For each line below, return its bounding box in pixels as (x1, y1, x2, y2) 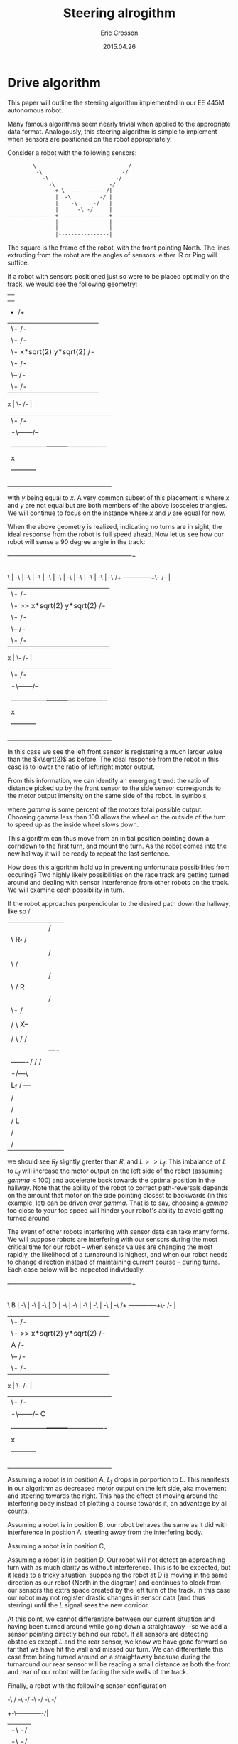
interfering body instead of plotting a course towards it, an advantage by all (7, 1499, 228, 1508)
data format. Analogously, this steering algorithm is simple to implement (7, 127, 218, 136)
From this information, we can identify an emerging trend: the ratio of (7, 776, 210, 785)
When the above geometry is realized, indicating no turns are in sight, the (7, 522, 222, 531)
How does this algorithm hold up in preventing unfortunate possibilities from (7, 863, 230, 871)
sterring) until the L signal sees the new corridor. (7, 1601, 150, 1610)
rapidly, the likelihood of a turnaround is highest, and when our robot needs (7, 1250, 228, 1258)
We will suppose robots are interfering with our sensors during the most (7, 1235, 218, 1243)
